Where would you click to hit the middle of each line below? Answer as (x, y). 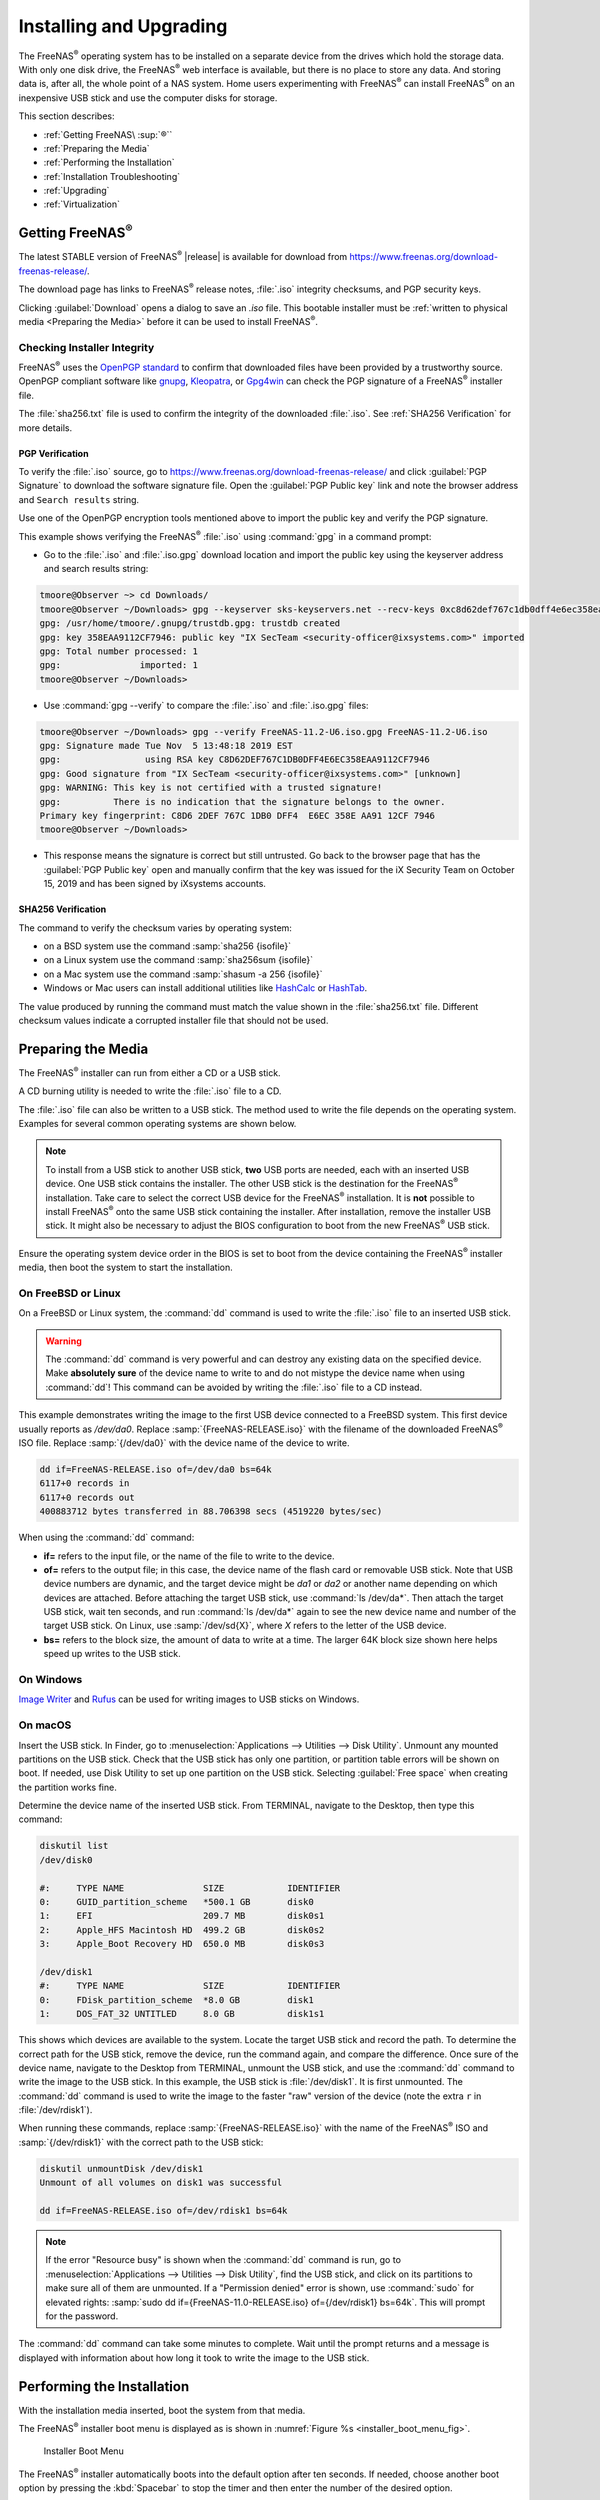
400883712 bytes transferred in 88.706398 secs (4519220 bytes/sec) (211, 1511)
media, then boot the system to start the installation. (126, 1267)
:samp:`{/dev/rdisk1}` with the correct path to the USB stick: (141, 2142)
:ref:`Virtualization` (81, 204)
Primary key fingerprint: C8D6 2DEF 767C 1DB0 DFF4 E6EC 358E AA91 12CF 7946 (237, 815)
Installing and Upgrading (123, 26)
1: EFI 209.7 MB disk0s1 (182, 1916)
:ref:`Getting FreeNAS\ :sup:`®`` (108, 134)
